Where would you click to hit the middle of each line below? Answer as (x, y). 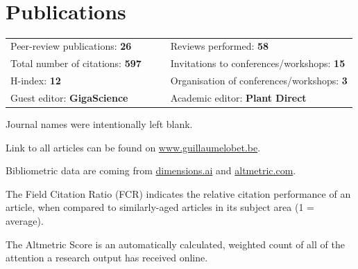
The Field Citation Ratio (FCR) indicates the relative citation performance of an (178, 193)
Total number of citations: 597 (76, 63)
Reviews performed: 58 (220, 46)
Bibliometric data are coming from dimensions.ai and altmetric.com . (151, 170)
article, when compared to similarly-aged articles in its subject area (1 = (160, 207)
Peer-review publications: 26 (71, 46)
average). (25, 221)
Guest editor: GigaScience (69, 98)
